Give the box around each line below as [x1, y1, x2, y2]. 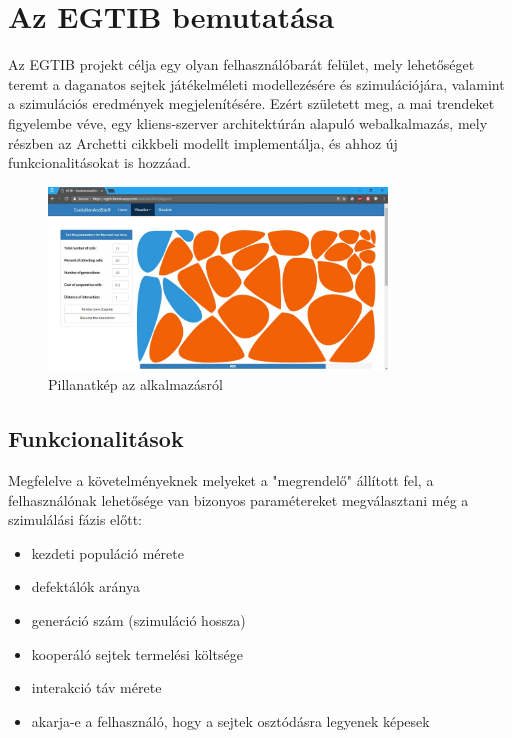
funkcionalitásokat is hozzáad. [8, 152, 191, 173]
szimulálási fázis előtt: [8, 509, 142, 530]
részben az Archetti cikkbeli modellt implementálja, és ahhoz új [8, 132, 398, 153]
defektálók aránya [31, 576, 140, 597]
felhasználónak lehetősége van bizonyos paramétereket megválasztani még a [8, 489, 469, 510]
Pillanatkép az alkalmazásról [48, 374, 223, 395]
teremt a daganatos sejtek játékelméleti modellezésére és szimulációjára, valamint [8, 73, 505, 94]
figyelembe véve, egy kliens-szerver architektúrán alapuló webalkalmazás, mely [8, 112, 488, 133]
